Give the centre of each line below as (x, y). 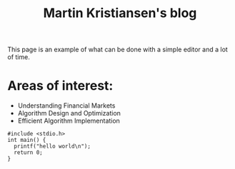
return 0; (28, 153)
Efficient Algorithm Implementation (69, 121)
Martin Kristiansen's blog (120, 13)
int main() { (27, 140)
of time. (19, 57)
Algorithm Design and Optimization (69, 113)
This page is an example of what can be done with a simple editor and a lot (118, 50)
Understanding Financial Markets (66, 106)
